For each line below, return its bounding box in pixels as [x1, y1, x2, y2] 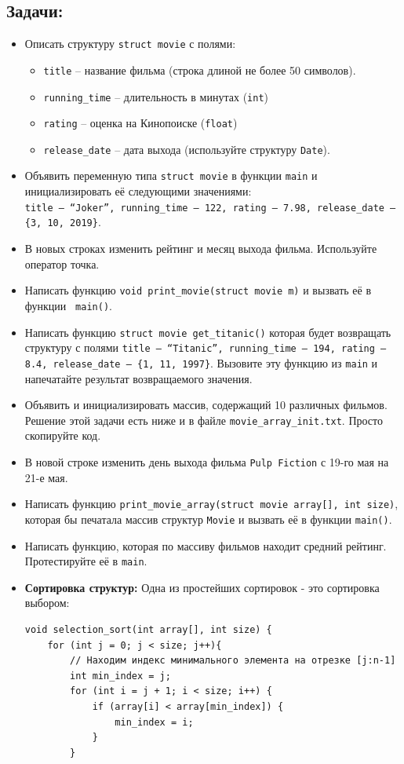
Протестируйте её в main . [24, 553, 147, 569]
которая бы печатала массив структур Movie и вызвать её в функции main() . [24, 510, 392, 527]
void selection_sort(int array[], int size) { [24, 623, 272, 635]
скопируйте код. [24, 427, 101, 444]
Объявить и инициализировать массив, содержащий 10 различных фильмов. [24, 397, 388, 413]
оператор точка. [24, 255, 100, 272]
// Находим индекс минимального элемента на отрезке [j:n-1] [70, 655, 396, 667]
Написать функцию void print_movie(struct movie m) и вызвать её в [24, 282, 372, 298]
